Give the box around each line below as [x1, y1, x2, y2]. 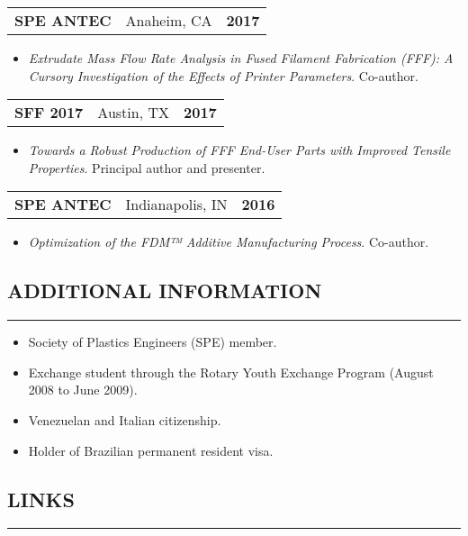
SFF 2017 [14, 102, 84, 123]
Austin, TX [97, 102, 169, 123]
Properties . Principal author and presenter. [28, 158, 265, 177]
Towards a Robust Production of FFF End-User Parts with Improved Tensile [28, 141, 451, 159]
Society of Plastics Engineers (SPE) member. [28, 332, 277, 351]
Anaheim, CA [125, 10, 212, 31]
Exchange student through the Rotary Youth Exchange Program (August [28, 362, 434, 381]
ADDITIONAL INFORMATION [7, 277, 322, 304]
